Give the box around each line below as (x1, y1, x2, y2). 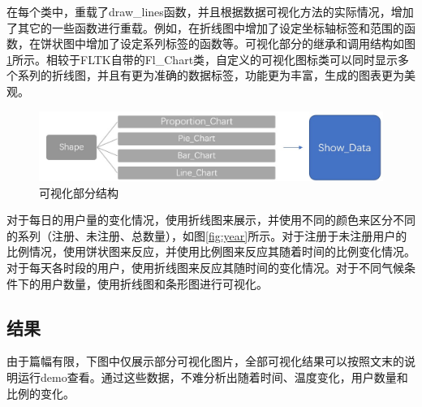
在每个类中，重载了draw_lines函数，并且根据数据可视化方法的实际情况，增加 (6, 3, 414, 19)
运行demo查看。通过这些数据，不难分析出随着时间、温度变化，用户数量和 (17, 369, 408, 386)
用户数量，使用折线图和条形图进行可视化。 (40, 275, 268, 292)
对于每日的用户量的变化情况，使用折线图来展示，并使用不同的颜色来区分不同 (6, 211, 416, 228)
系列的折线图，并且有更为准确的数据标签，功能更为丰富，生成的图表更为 (17, 67, 404, 84)
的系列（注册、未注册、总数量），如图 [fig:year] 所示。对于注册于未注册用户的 (6, 227, 407, 244)
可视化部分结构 (39, 184, 118, 201)
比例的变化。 (6, 384, 75, 401)
